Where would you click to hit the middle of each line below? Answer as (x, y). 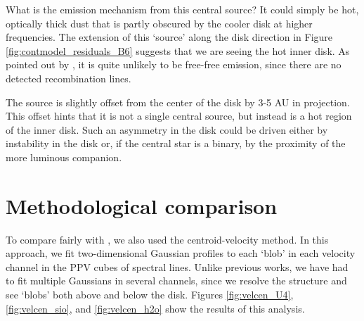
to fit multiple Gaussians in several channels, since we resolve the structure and (176, 281)
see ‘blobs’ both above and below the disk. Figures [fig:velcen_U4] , (150, 295)
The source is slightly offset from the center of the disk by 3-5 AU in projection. (178, 102)
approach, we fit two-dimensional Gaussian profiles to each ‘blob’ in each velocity (181, 253)
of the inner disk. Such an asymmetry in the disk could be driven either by (167, 129)
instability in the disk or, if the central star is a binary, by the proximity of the (176, 143)
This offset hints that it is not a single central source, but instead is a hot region (179, 116)
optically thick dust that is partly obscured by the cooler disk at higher (159, 23)
